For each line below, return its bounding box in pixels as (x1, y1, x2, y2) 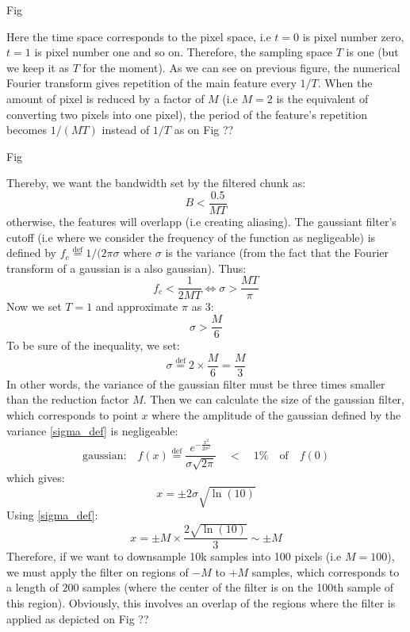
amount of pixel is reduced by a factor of (6, 90, 205, 106)
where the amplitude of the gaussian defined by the (151, 406, 401, 423)
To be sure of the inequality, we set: (6, 337, 180, 354)
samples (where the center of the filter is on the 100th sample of (82, 579, 394, 596)
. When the (317, 75, 373, 91)
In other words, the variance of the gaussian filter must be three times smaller (6, 375, 385, 392)
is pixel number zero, (302, 28, 404, 44)
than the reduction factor (6, 391, 129, 408)
